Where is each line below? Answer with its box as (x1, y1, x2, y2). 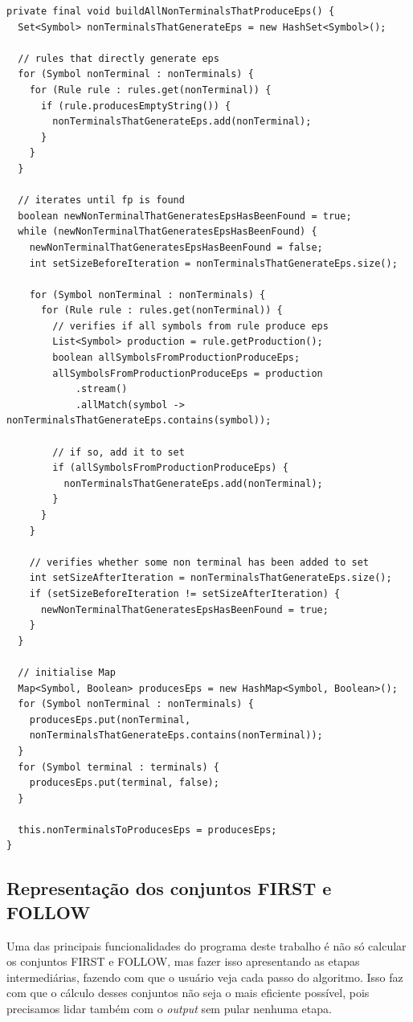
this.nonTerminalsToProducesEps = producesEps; (18, 824, 277, 836)
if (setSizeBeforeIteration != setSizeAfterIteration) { (29, 587, 341, 599)
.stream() (75, 383, 128, 395)
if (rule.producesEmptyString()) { (40, 100, 231, 112)
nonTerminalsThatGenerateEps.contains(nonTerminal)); (29, 730, 323, 742)
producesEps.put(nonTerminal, (29, 713, 191, 726)
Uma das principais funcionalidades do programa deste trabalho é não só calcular (6, 937, 407, 954)
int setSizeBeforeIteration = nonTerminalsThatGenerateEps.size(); (29, 257, 398, 269)
